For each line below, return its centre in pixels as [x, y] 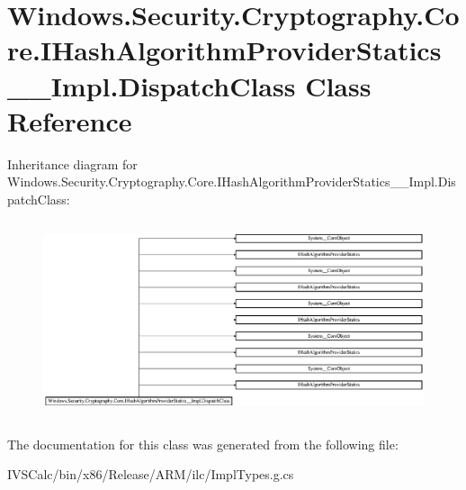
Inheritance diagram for [72, 163]
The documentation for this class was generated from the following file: [203, 444]
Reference [70, 120]
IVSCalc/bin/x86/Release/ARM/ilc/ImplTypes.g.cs [151, 474]
